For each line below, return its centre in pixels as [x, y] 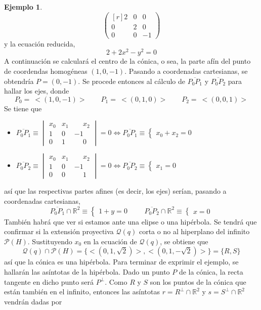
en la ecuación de [110, 241]
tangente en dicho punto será [49, 281]
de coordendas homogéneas [46, 71]
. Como [116, 281]
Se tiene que [23, 108]
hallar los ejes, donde [37, 91]
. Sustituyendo [50, 241]
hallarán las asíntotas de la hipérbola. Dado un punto [87, 271]
